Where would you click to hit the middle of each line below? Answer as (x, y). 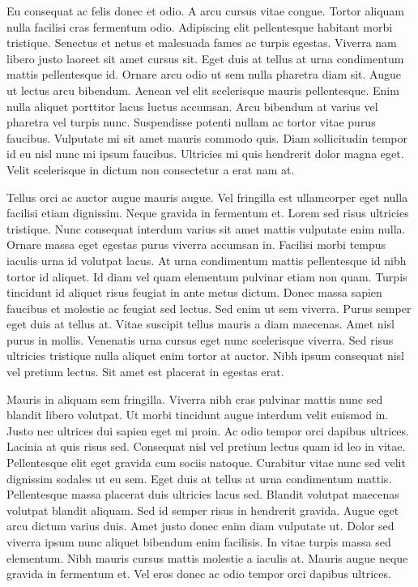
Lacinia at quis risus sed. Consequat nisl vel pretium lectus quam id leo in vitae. (206, 446)
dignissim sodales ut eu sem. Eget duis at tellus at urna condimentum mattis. (199, 478)
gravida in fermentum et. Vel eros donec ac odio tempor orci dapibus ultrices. (199, 574)
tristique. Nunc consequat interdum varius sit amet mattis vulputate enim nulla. (206, 228)
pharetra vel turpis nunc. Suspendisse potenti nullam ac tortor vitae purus (191, 122)
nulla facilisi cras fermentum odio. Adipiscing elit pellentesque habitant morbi (200, 26)
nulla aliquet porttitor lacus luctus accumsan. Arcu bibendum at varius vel (192, 106)
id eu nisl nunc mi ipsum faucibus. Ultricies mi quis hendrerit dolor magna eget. (205, 154)
